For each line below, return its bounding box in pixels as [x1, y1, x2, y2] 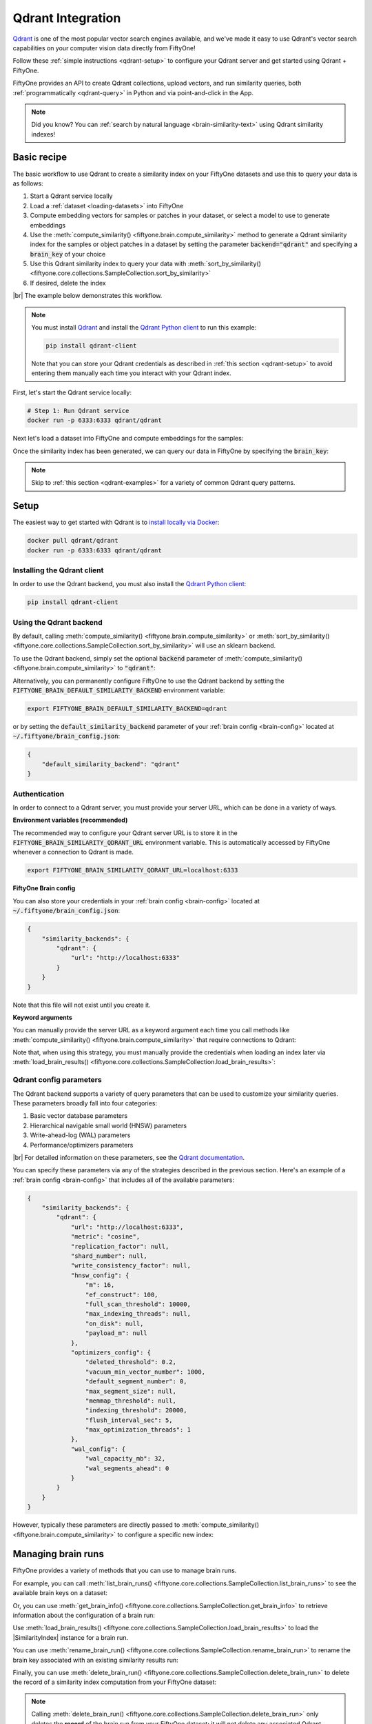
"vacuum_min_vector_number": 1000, [85, 1367, 206, 1376]
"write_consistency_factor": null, [70, 1262, 191, 1270]
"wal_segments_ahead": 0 [85, 1464, 169, 1472]
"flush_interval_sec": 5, [85, 1416, 173, 1424]
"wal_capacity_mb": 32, [85, 1455, 165, 1463]
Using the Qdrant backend [12, 617, 103, 627]
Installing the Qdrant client [12, 565, 104, 575]
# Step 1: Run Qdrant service [27, 407, 130, 414]
